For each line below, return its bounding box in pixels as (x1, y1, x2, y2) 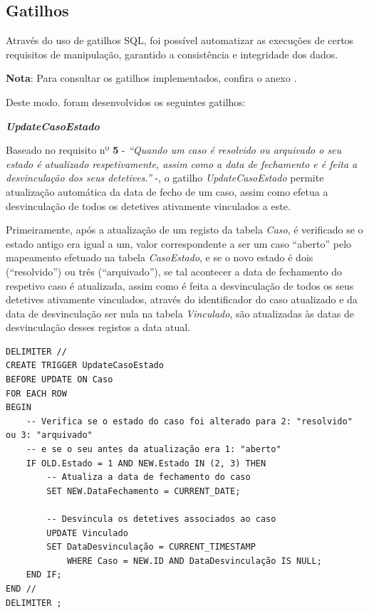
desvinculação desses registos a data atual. (6, 320, 191, 335)
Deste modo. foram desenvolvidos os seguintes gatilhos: (6, 94, 246, 109)
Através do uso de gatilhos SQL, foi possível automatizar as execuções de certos (6, 33, 354, 48)
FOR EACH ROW (6, 388, 67, 399)
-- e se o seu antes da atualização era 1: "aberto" (26, 444, 281, 455)
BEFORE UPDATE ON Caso (6, 374, 113, 385)
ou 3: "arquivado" (6, 430, 93, 441)
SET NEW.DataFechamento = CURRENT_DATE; (46, 486, 241, 496)
